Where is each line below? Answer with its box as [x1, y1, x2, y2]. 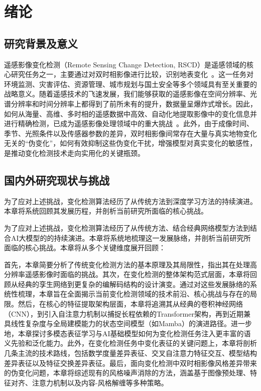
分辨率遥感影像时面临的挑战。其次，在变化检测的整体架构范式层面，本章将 [4, 269, 250, 279]
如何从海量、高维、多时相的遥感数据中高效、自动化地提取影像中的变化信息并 [4, 108, 257, 119]
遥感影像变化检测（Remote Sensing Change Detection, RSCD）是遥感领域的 [4, 59, 247, 69]
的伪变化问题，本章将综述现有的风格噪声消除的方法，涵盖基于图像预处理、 [4, 367, 250, 378]
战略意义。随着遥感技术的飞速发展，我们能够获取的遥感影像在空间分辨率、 [4, 88, 250, 99]
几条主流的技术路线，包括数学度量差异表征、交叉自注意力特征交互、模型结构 [4, 348, 257, 358]
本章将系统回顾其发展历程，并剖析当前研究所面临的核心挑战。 [4, 206, 208, 216]
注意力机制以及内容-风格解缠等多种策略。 [32, 377, 168, 387]
